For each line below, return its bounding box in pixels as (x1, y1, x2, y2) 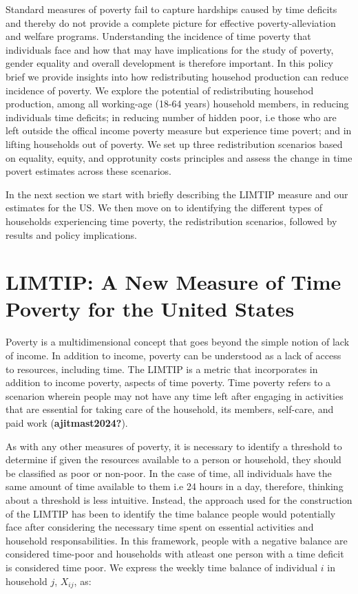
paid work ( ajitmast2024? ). (6, 415, 128, 429)
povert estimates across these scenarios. (6, 164, 171, 178)
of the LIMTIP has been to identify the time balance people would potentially (6, 506, 336, 520)
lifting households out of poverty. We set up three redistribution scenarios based (6, 136, 343, 151)
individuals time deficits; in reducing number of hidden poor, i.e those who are (6, 109, 337, 124)
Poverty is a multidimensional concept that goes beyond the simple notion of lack (6, 335, 350, 349)
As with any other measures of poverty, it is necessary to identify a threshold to (6, 438, 342, 453)
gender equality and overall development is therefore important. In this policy (6, 56, 333, 70)
